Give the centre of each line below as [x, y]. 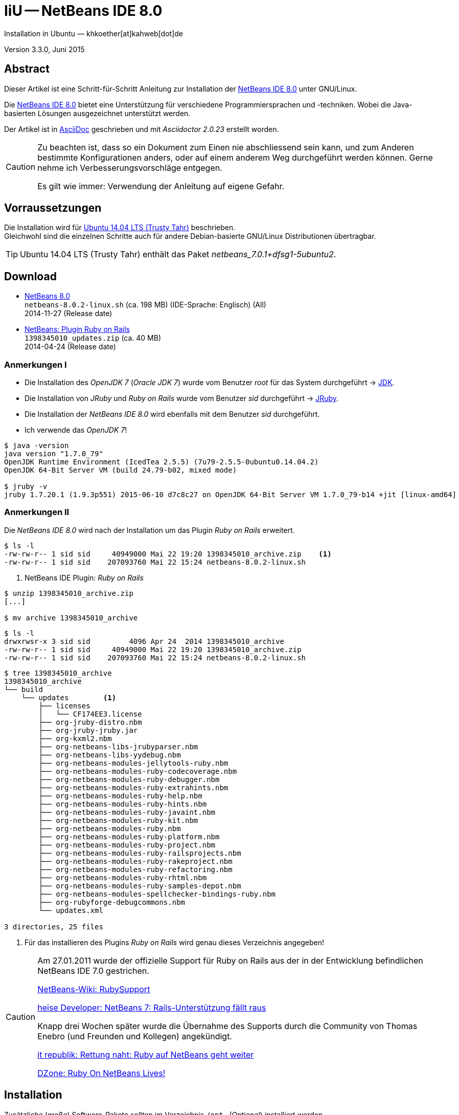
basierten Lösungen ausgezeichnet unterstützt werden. [97, 113]
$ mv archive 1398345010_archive [71, 618]
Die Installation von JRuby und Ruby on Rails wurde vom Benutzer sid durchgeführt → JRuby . [182, 398]
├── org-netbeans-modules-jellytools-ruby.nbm [133, 763]
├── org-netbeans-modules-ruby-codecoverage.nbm [138, 771]
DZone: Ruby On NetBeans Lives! [101, 1073]
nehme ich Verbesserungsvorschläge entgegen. [130, 168]
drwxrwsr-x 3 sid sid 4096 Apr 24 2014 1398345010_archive [144, 641]
